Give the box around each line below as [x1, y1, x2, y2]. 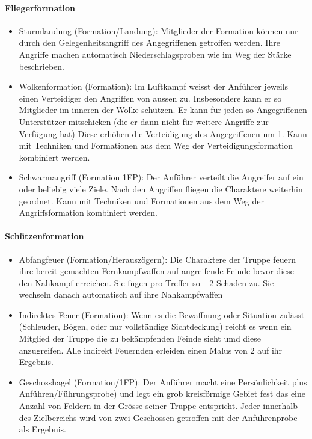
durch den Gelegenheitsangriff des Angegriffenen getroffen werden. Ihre [19, 36, 280, 49]
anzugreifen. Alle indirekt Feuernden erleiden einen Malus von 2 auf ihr [19, 343, 283, 356]
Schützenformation [5, 230, 84, 242]
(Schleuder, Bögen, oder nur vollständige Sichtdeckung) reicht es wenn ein [19, 320, 292, 333]
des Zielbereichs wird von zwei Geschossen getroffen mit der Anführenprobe [19, 411, 298, 423]
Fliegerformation [5, 1, 76, 14]
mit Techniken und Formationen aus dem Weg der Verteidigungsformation [19, 139, 293, 152]
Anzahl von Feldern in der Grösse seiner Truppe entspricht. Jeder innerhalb [19, 399, 298, 412]
